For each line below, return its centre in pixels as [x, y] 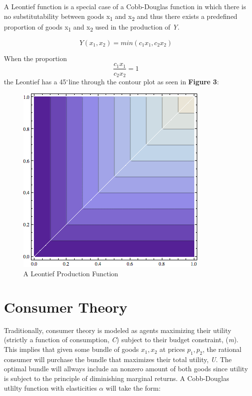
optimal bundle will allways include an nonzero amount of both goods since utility [126, 369]
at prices [172, 349]
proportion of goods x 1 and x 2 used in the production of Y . [92, 27]
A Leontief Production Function [71, 274]
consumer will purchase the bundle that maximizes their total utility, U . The [118, 359]
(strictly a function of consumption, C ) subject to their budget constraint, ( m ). [121, 340]
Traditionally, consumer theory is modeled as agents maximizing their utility [118, 330]
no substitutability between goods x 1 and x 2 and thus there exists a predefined [121, 16]
